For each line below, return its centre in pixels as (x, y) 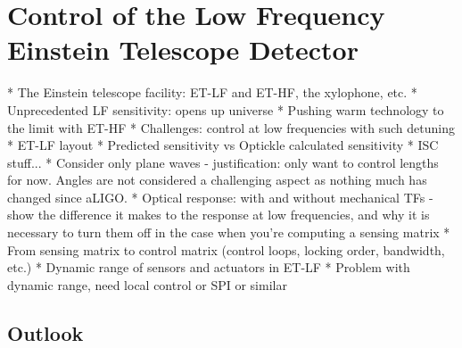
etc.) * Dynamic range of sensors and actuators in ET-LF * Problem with (209, 267)
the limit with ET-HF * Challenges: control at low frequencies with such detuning (231, 127)
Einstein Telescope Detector (183, 50)
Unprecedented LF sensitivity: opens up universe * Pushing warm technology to (226, 109)
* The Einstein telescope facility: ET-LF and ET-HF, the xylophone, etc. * (212, 92)
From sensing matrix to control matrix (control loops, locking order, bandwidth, (226, 249)
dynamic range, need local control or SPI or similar (147, 284)
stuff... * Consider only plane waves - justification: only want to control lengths (223, 162)
